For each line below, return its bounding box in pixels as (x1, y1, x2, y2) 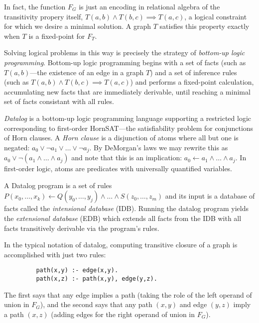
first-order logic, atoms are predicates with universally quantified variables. (4, 163, 233, 174)
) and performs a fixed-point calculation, (130, 77, 254, 87)
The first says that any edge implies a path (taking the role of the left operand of (4, 289, 252, 300)
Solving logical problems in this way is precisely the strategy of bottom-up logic (4, 47, 245, 58)
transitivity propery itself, (4, 11, 83, 21)
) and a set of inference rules (150, 67, 237, 77)
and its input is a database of (165, 191, 255, 201)
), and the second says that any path (40, 299, 152, 310)
